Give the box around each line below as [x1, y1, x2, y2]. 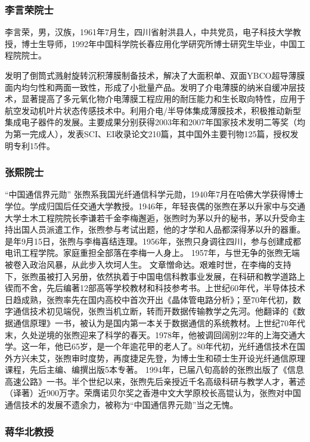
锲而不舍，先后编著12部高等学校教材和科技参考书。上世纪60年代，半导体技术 [5, 282, 305, 294]
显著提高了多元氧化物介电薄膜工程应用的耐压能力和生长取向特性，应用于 [21, 92, 305, 105]
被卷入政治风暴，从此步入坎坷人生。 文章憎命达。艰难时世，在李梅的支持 [5, 258, 292, 270]
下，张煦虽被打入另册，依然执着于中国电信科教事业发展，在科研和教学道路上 [5, 270, 305, 282]
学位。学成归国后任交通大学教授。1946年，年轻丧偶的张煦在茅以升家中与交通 [5, 199, 305, 212]
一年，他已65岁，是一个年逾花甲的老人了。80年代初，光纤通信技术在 [29, 340, 297, 353]
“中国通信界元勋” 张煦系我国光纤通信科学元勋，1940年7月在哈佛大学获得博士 [5, 188, 303, 200]
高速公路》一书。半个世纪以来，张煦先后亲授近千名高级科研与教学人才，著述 [5, 375, 305, 387]
